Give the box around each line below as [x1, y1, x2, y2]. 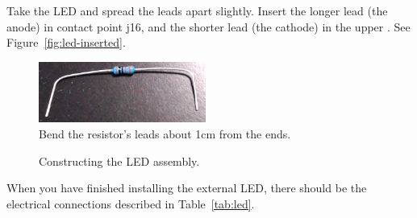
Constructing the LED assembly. [39, 152, 200, 169]
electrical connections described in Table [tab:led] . [6, 195, 255, 212]
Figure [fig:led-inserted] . [6, 34, 126, 51]
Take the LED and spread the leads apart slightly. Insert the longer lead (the [6, 2, 388, 19]
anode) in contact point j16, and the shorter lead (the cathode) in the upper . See [6, 18, 411, 35]
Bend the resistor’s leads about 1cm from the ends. [39, 125, 291, 142]
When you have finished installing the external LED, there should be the [6, 179, 367, 196]
